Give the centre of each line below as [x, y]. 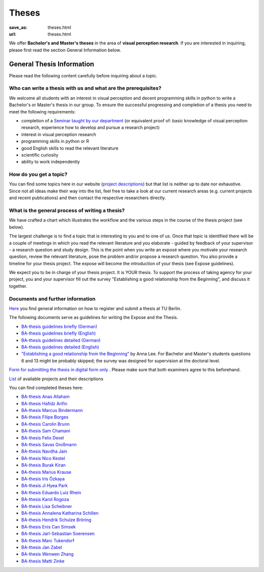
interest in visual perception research [59, 134]
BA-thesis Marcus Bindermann [52, 411]
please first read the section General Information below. [65, 50]
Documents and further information [52, 298]
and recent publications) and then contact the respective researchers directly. [88, 198]
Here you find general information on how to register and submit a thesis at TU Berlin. [95, 309]
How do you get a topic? [38, 175]
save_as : [18, 27]
